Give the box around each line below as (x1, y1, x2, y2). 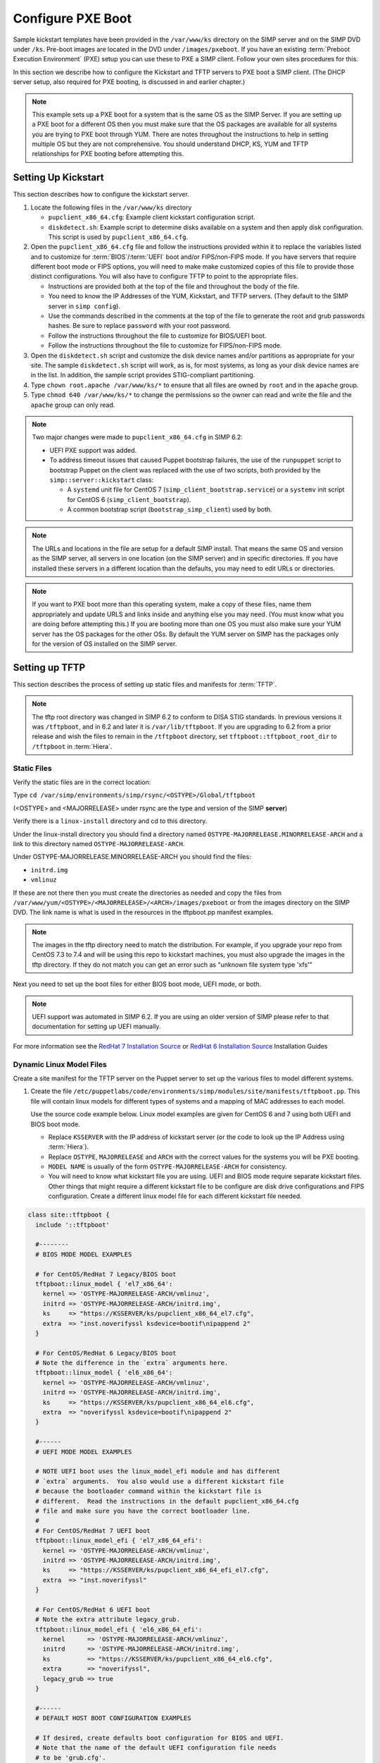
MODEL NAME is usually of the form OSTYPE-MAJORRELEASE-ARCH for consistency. (48, 1162, 288, 1171)
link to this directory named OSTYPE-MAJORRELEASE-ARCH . (13, 839, 185, 848)
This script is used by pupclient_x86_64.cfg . (48, 233, 189, 241)
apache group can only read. (30, 401, 115, 409)
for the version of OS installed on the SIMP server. (32, 639, 177, 648)
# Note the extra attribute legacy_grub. (35, 1616, 181, 1623)
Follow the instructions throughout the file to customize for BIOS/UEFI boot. (48, 331, 267, 340)
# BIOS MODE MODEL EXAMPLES (35, 1250, 132, 1258)
